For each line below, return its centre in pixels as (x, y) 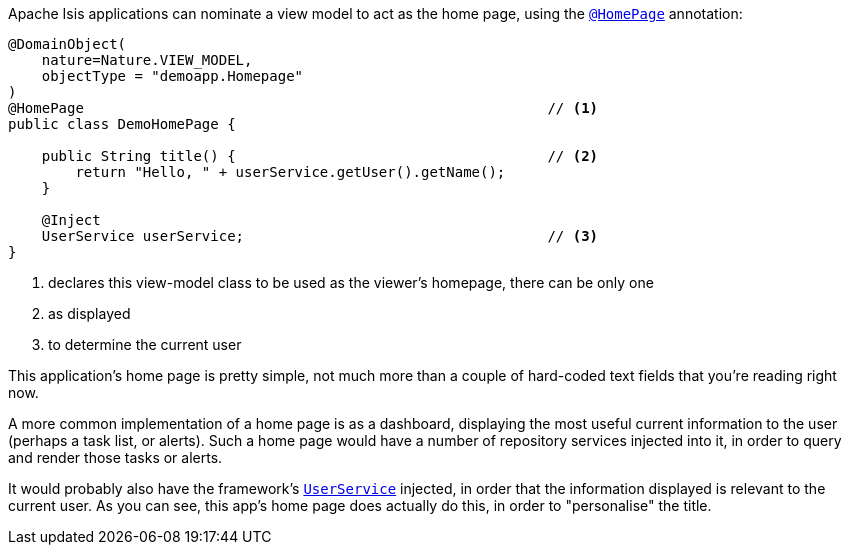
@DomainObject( (67, 44)
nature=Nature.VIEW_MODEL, (147, 60)
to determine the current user (145, 344)
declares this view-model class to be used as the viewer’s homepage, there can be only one (351, 282)
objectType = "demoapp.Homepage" (172, 76)
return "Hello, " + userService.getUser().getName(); (290, 172)
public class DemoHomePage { (122, 124)
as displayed (89, 313)
